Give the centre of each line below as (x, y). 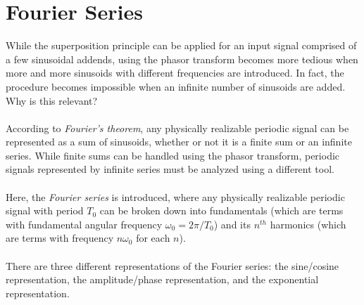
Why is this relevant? (52, 100)
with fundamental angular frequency (84, 224)
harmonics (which (308, 224)
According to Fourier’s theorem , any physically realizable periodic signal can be (177, 128)
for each (153, 238)
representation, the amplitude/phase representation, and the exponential (162, 279)
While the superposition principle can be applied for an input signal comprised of (181, 45)
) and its (232, 224)
